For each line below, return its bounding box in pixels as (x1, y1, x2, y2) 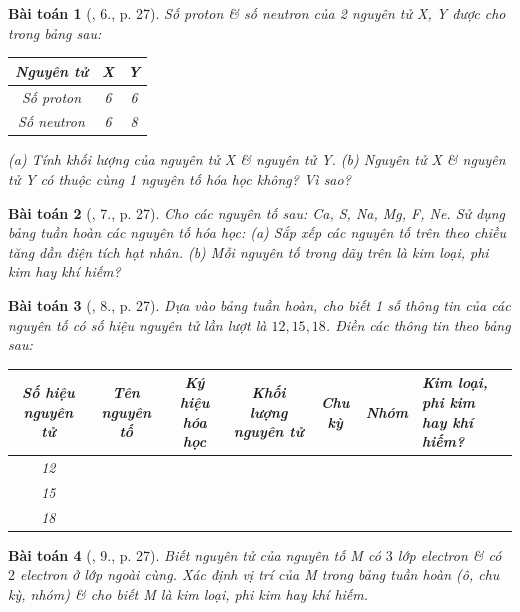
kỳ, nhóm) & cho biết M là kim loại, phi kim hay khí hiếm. (8, 583, 369, 604)
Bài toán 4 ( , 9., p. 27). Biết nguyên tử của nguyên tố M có (8, 544, 381, 565)
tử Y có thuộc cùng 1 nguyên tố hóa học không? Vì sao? (8, 169, 351, 190)
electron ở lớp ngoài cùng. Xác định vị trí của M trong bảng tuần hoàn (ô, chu (20, 564, 500, 585)
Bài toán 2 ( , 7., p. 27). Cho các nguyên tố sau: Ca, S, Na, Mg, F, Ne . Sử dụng (8, 202, 506, 223)
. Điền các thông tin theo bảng (325, 314, 511, 335)
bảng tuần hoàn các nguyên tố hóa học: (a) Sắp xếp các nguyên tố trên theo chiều (8, 222, 506, 243)
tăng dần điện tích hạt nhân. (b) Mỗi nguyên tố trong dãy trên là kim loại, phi (8, 241, 489, 262)
